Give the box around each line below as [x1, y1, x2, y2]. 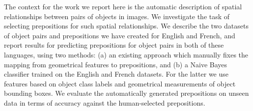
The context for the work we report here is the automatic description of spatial [4, 1, 242, 11]
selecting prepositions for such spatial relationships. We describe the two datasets [4, 21, 249, 31]
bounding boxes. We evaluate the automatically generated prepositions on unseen [4, 88, 249, 98]
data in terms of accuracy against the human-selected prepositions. [4, 97, 205, 108]
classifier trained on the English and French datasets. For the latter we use [4, 69, 229, 79]
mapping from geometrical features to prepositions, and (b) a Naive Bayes [4, 59, 227, 69]
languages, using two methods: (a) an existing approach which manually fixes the [4, 49, 249, 59]
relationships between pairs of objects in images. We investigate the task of [4, 11, 230, 21]
